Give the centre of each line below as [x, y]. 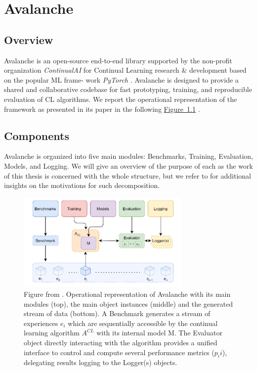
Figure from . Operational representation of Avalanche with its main [127, 294]
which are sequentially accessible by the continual [143, 323]
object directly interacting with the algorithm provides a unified [121, 342]
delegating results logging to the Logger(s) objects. [101, 362]
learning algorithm [52, 333]
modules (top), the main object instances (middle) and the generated [128, 303]
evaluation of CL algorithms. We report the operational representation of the [121, 99]
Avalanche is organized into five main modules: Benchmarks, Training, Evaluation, [128, 156]
